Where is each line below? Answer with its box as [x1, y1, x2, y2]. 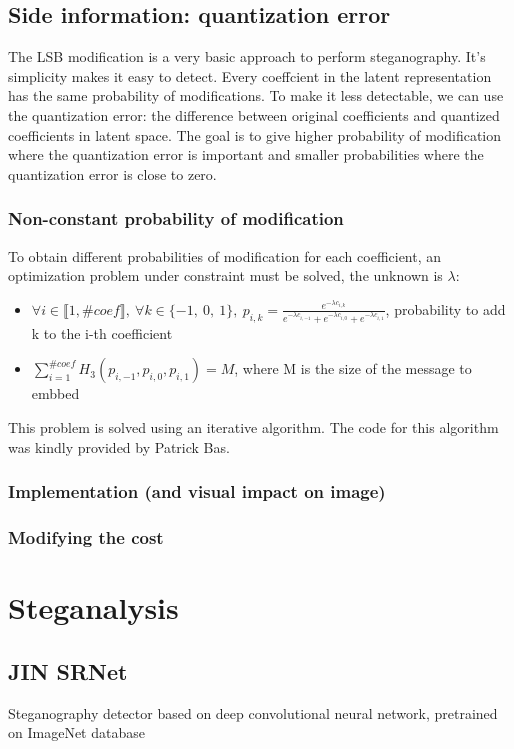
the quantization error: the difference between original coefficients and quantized [8, 104, 500, 125]
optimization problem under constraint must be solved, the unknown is [8, 265, 443, 286]
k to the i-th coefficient [31, 322, 173, 343]
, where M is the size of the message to [234, 358, 472, 379]
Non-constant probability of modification [8, 206, 344, 231]
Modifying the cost [8, 525, 164, 550]
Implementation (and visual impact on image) [8, 479, 386, 504]
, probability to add [385, 298, 506, 319]
